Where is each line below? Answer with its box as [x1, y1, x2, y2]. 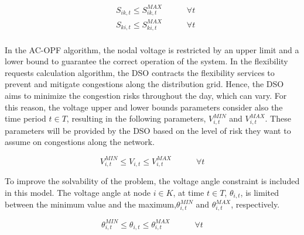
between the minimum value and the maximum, [5, 198, 176, 210]
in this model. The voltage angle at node [5, 186, 151, 198]
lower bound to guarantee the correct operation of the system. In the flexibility [5, 55, 288, 67]
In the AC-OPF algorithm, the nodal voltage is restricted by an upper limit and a [5, 43, 299, 56]
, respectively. [231, 198, 280, 210]
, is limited [240, 186, 279, 198]
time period [5, 112, 46, 125]
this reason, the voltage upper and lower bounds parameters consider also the [5, 101, 283, 113]
